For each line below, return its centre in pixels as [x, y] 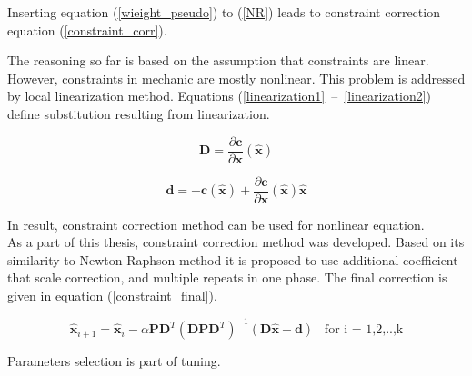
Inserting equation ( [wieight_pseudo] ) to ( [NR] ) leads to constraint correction [224, 12]
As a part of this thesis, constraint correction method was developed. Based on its [236, 242]
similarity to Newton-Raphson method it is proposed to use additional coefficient [233, 259]
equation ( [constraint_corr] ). [87, 30]
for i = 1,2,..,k [364, 330]
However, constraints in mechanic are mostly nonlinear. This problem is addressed [236, 78]
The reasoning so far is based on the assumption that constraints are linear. [218, 60]
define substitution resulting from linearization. [139, 113]
